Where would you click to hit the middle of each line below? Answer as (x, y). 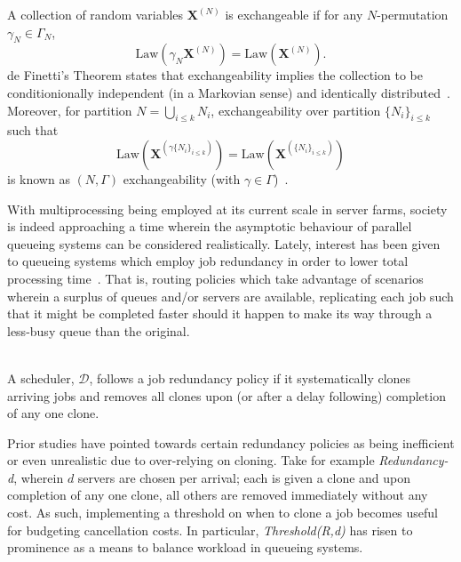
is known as (39, 178)
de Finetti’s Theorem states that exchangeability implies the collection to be (215, 75)
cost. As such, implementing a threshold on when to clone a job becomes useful (223, 513)
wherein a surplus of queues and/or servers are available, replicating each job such (230, 296)
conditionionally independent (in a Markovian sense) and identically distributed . (229, 92)
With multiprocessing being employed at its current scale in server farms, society (227, 209)
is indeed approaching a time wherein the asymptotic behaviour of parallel (210, 226)
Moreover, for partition (70, 110)
